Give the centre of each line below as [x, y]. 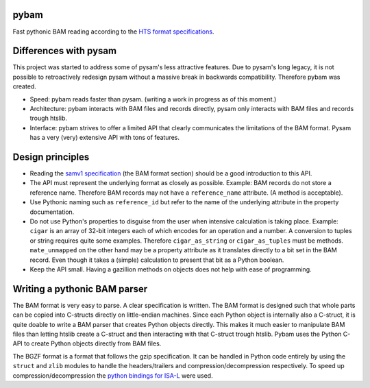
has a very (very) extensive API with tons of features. [105, 138]
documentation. [52, 212]
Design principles [51, 157]
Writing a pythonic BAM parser [80, 289]
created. [25, 86]
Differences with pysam [64, 51]
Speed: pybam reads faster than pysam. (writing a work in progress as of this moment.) [153, 99]
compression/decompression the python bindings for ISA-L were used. [113, 375]
